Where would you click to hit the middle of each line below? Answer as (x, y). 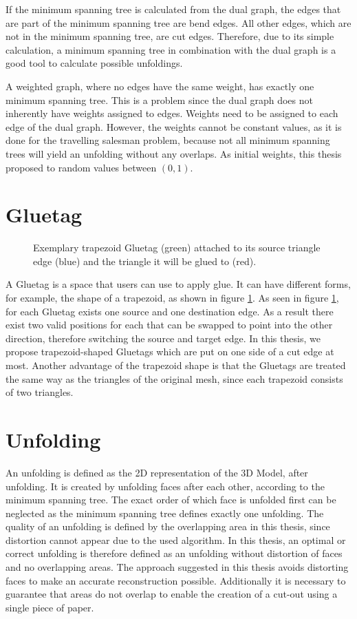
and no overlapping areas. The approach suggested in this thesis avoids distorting (177, 567)
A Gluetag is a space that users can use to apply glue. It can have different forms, (178, 284)
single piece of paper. (50, 607)
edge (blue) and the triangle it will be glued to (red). (145, 261)
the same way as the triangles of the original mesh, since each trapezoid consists (174, 378)
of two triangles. (40, 392)
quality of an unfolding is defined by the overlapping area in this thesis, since (168, 526)
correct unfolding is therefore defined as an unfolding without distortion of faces (174, 553)
